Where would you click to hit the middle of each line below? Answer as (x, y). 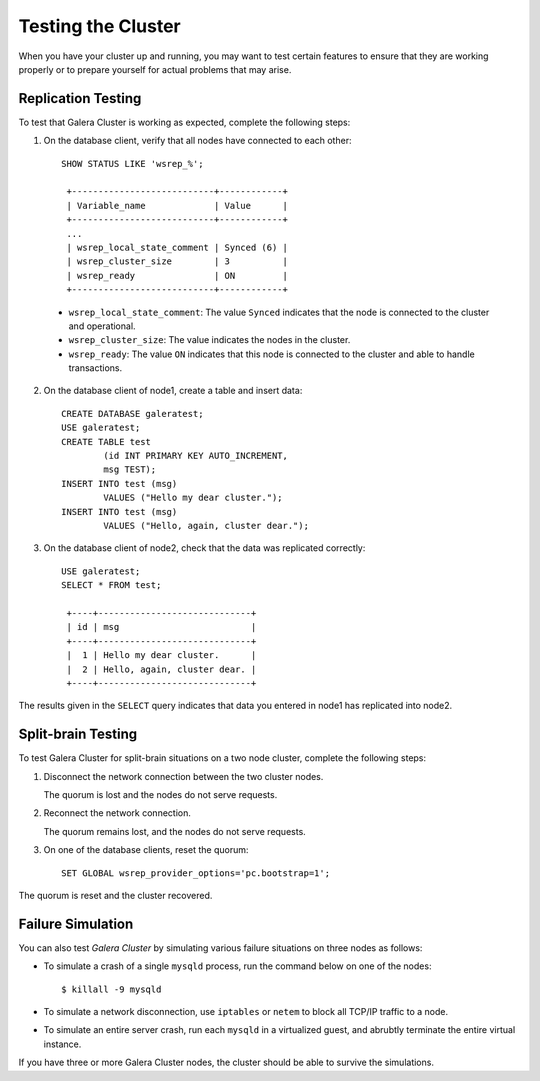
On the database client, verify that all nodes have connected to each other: (197, 141)
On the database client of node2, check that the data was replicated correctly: (204, 548)
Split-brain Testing (78, 734)
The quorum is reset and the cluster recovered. (115, 895)
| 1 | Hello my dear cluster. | (161, 655)
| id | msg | (161, 627)
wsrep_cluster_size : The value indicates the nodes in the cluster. (209, 340)
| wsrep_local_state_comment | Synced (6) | (177, 247)
